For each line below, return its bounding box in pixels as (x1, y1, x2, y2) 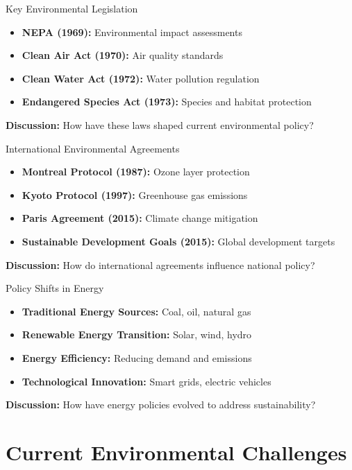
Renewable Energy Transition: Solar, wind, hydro (22, 327, 252, 342)
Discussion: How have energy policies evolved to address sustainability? (6, 397, 316, 412)
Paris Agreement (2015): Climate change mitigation (22, 211, 258, 225)
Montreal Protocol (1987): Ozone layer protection (22, 164, 250, 179)
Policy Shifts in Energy (6, 281, 104, 295)
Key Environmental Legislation (6, 1, 138, 15)
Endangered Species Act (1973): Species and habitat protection (22, 94, 312, 109)
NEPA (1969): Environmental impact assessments (22, 24, 242, 39)
